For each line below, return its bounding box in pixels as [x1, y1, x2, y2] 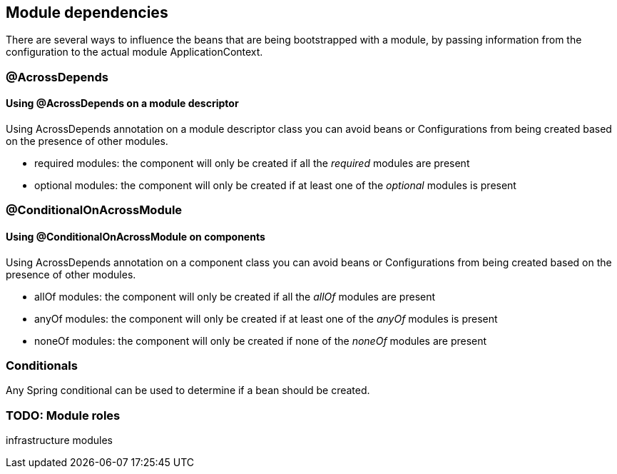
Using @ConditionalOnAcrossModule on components [6, 231, 265, 243]
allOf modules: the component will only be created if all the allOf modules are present [34, 290, 436, 303]
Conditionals [6, 358, 78, 373]
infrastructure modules [6, 434, 113, 447]
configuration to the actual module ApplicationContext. [6, 46, 263, 59]
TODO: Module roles [6, 408, 121, 423]
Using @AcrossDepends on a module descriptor [6, 97, 239, 110]
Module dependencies [6, 4, 168, 21]
